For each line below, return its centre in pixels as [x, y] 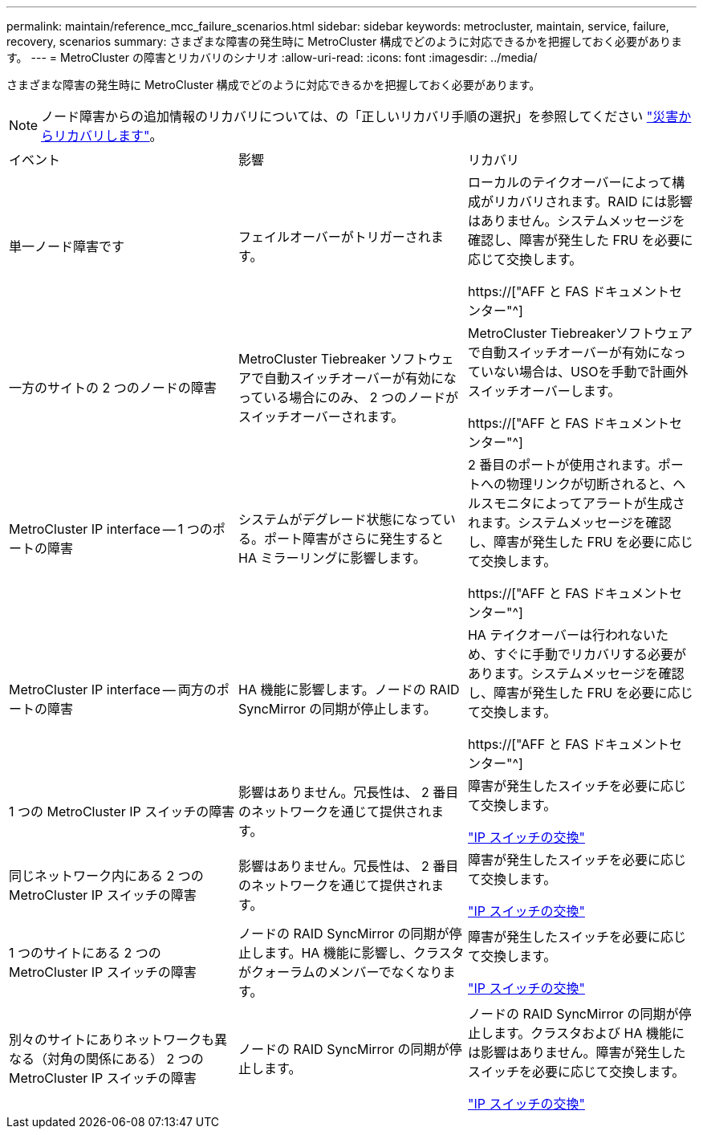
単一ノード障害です [67, 246]
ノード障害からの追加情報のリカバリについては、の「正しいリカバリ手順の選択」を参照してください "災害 [360, 116]
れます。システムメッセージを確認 [569, 523]
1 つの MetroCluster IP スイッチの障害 [122, 812]
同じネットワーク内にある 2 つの [106, 876]
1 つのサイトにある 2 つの [85, 953]
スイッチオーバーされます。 [321, 417]
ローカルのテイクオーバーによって [570, 182]
